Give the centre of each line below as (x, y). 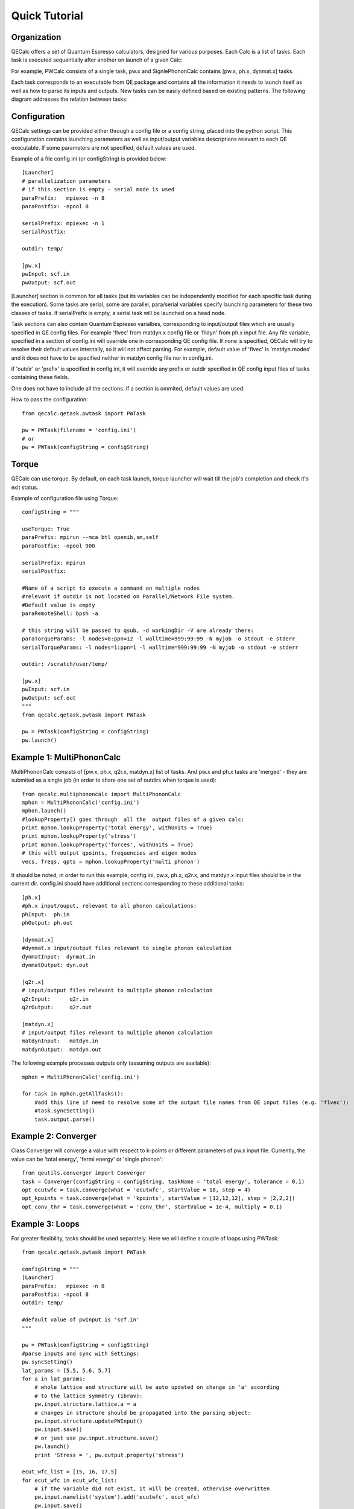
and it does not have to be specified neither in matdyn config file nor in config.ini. (112, 358)
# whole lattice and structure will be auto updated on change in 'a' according (157, 1387)
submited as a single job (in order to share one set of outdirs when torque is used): (114, 780)
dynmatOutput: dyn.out (55, 965)
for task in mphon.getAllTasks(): (73, 1094)
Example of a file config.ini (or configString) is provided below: (89, 159)
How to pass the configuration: (49, 400)
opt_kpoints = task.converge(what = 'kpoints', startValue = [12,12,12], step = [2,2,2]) (159, 1198)
